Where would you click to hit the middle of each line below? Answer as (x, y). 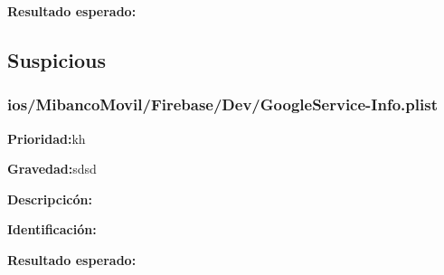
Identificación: (52, 229)
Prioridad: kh (47, 138)
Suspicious (57, 59)
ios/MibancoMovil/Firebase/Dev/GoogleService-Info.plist (222, 104)
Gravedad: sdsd (52, 169)
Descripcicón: (50, 199)
